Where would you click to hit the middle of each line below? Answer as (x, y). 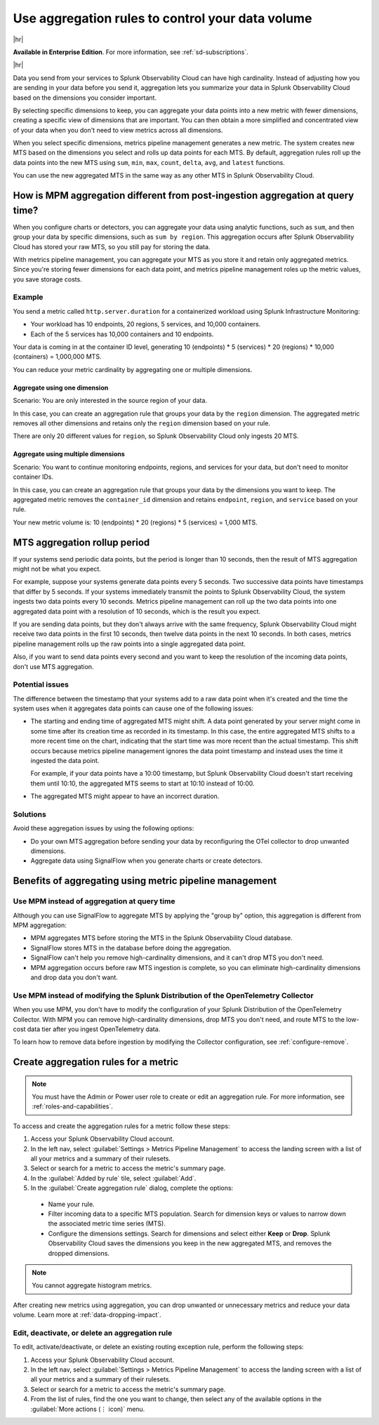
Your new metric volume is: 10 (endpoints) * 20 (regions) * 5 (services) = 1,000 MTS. (135, 522)
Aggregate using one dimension (61, 387)
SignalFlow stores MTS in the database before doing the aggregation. (131, 948)
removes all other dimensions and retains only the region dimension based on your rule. (141, 423)
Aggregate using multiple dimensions (69, 454)
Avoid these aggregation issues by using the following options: (104, 828)
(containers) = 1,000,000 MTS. (57, 357)
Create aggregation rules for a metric (96, 1062)
